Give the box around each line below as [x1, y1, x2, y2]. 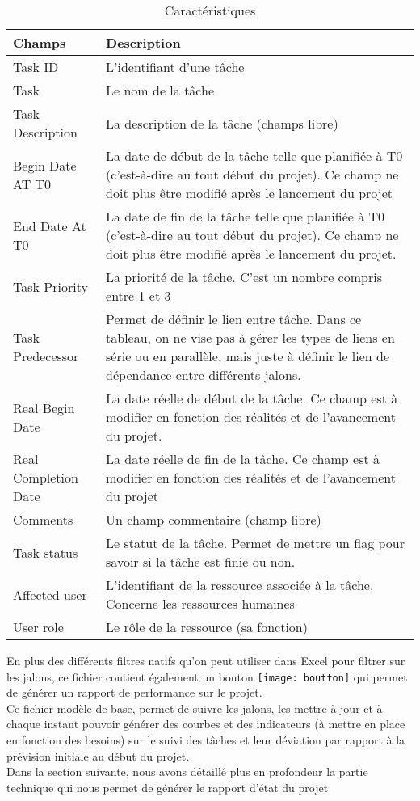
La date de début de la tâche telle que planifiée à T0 [106, 146, 403, 165]
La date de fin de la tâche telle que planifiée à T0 [106, 207, 385, 226]
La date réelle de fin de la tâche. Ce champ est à [106, 449, 380, 468]
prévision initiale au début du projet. [6, 747, 190, 764]
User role [13, 618, 64, 636]
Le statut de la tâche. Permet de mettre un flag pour [106, 533, 405, 552]
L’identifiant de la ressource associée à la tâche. [106, 575, 374, 594]
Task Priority [13, 276, 88, 296]
